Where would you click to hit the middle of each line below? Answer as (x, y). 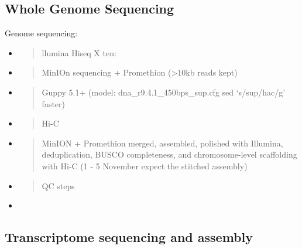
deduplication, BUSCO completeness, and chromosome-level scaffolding (169, 154)
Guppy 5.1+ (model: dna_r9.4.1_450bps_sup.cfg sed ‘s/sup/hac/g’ (164, 92)
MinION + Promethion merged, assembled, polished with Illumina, (162, 143)
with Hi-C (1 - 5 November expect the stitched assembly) (145, 166)
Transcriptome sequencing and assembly (129, 237)
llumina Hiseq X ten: (79, 52)
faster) (53, 103)
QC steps (58, 185)
